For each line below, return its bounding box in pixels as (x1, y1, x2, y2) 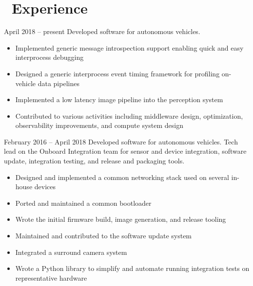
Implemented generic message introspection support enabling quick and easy (15, 42, 244, 53)
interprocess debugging (15, 52, 84, 62)
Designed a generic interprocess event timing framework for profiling (15, 68, 220, 78)
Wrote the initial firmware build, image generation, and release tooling (15, 214, 226, 224)
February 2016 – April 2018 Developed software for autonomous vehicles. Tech (4, 136, 238, 146)
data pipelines (38, 78, 79, 88)
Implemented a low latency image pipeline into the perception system (15, 94, 223, 105)
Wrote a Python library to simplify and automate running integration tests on (15, 263, 250, 273)
